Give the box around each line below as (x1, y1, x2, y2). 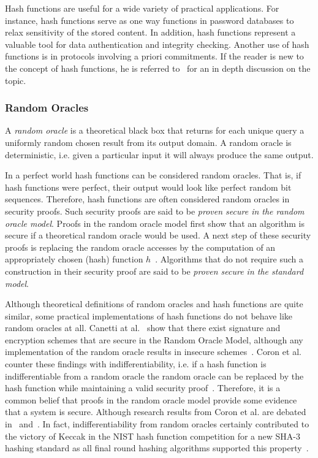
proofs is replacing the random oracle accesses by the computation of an (5, 240, 276, 253)
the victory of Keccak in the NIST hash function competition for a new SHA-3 (5, 429, 300, 442)
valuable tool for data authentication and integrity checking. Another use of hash (5, 37, 309, 50)
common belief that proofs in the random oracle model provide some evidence (5, 393, 297, 406)
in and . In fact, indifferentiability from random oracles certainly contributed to (5, 418, 309, 430)
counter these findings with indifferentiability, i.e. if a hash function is (5, 357, 267, 370)
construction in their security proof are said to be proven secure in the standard (5, 264, 304, 277)
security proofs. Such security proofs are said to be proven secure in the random (5, 204, 305, 217)
